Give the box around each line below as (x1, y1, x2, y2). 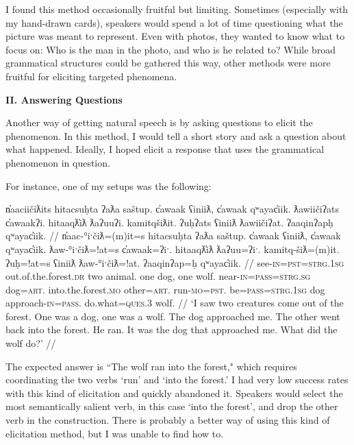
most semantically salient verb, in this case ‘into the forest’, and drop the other (5, 399, 338, 413)
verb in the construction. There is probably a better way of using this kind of (5, 413, 330, 427)
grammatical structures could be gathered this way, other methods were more (5, 56, 331, 70)
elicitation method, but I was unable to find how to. (5, 426, 224, 440)
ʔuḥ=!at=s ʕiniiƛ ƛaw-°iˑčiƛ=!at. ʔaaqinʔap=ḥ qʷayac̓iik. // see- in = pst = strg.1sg (5, 255, 344, 269)
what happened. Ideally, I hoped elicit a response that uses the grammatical (5, 142, 325, 156)
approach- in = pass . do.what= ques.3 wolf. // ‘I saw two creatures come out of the (5, 296, 344, 310)
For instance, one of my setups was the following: (5, 178, 212, 193)
